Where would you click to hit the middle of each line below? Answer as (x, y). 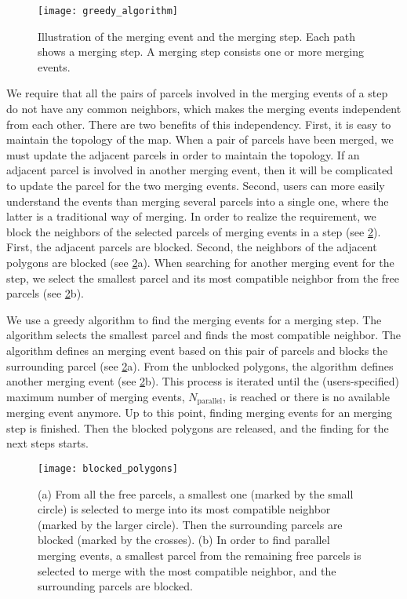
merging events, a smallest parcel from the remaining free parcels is (200, 555)
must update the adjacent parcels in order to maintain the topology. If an (183, 154)
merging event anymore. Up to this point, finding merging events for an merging (199, 413)
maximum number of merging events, (96, 396)
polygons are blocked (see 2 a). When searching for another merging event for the (200, 262)
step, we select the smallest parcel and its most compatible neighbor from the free (203, 278)
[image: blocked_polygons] (108, 468)
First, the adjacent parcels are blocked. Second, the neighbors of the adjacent (192, 247)
